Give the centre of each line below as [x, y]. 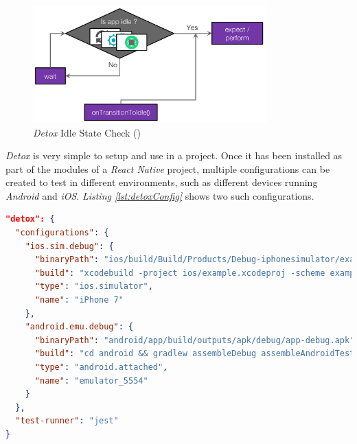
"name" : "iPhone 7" [79, 300]
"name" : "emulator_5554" [91, 381]
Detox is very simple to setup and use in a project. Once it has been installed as [174, 155]
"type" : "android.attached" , [101, 367]
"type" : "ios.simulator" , [94, 287]
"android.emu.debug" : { [79, 327]
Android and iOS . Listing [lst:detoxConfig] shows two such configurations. [160, 195]
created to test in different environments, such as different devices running [162, 182]
